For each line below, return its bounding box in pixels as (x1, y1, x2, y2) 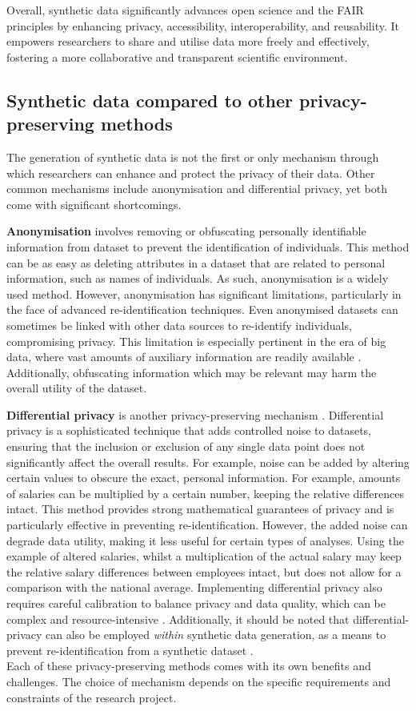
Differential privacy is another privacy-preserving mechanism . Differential (6, 406, 384, 423)
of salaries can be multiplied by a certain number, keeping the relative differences (6, 484, 405, 501)
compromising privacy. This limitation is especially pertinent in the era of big (6, 332, 386, 349)
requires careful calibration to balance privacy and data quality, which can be (6, 595, 386, 611)
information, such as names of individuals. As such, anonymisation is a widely (6, 270, 389, 287)
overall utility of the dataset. (6, 380, 147, 396)
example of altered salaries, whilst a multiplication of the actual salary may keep (6, 548, 402, 564)
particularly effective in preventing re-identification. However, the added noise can (6, 516, 408, 533)
